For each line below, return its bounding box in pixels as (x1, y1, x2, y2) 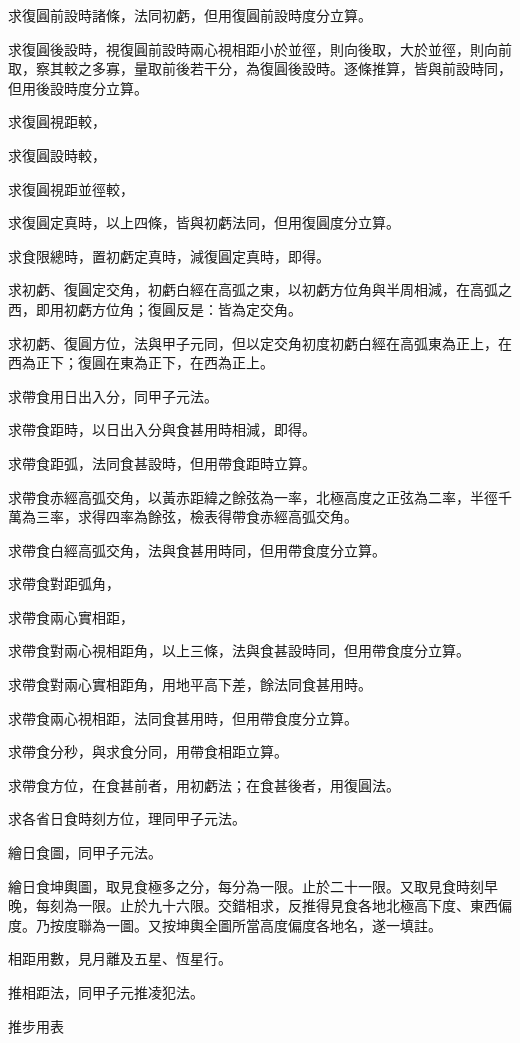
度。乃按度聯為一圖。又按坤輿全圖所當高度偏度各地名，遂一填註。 (8, 914, 442, 935)
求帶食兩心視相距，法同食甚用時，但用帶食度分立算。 (8, 707, 358, 728)
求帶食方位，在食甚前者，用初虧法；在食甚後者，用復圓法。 (8, 774, 400, 795)
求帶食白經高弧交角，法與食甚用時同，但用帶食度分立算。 (8, 539, 386, 560)
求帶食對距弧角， (8, 573, 120, 594)
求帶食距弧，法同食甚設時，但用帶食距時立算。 (8, 452, 316, 473)
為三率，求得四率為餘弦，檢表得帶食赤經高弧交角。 (21, 506, 358, 527)
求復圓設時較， (8, 144, 106, 165)
